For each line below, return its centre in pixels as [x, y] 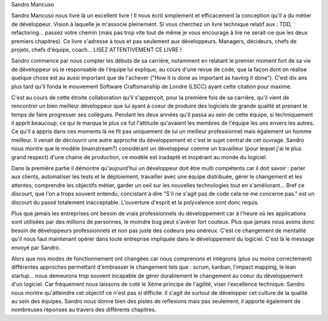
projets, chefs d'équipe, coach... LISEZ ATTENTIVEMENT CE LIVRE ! [97, 49]
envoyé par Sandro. [36, 247]
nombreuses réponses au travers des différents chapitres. [84, 309]
